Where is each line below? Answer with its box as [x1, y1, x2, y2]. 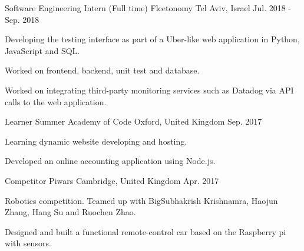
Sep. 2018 [5, 13, 39, 25]
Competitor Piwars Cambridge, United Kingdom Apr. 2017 [5, 174, 219, 186]
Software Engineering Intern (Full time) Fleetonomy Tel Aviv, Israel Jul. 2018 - [5, 2, 292, 14]
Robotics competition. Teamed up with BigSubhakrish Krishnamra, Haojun [5, 194, 278, 206]
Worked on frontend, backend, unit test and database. [5, 64, 200, 76]
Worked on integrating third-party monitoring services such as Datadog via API [5, 83, 294, 96]
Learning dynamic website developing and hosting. [5, 135, 187, 147]
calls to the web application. [5, 95, 107, 108]
